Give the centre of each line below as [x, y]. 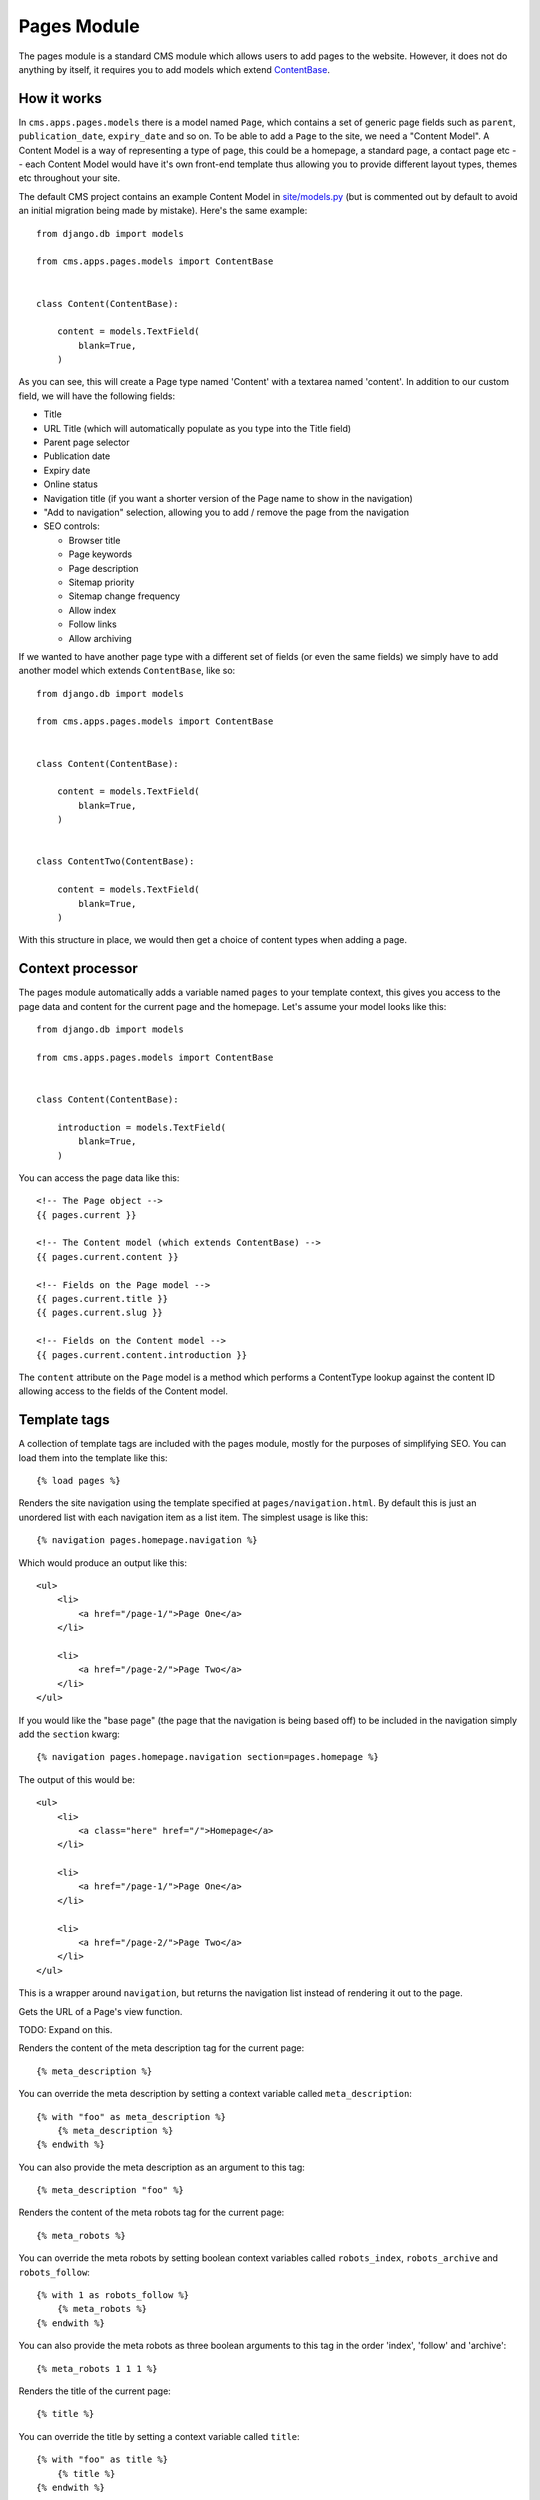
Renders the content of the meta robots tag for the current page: [151, 2212]
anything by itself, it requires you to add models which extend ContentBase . [174, 69]
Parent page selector [86, 442]
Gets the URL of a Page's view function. [100, 2011]
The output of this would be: [76, 1779]
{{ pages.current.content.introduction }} [142, 1354]
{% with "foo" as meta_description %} [131, 2116]
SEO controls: [71, 526]
